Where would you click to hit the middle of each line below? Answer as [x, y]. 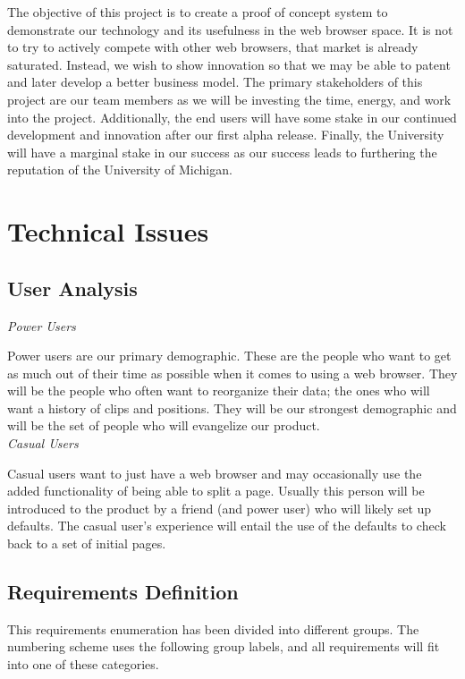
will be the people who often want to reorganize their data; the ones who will [219, 390]
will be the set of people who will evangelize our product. [164, 425]
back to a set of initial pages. [87, 543]
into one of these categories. [83, 664]
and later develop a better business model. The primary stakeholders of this [215, 82]
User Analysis [72, 288]
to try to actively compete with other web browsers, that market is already [213, 47]
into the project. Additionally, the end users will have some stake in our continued [232, 117]
